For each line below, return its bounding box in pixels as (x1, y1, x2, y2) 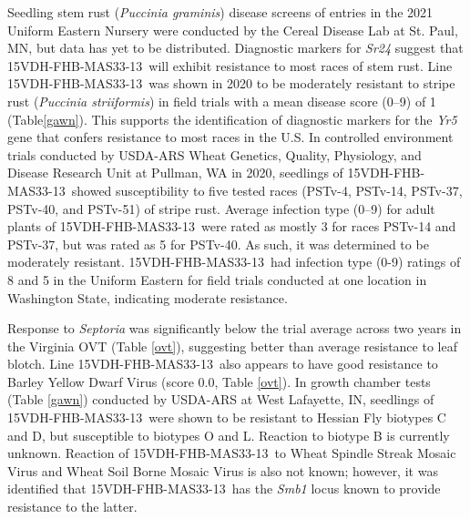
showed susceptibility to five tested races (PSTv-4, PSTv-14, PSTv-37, (71, 180, 463, 199)
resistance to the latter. (7, 497, 138, 516)
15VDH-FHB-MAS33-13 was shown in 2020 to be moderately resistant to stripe (7, 74, 455, 93)
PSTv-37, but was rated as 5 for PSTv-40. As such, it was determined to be (7, 234, 429, 253)
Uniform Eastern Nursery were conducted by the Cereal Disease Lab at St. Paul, (7, 20, 458, 39)
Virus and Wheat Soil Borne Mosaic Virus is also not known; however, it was (7, 461, 438, 480)
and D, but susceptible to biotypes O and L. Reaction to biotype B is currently (7, 425, 450, 444)
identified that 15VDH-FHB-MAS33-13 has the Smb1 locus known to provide (7, 479, 441, 498)
